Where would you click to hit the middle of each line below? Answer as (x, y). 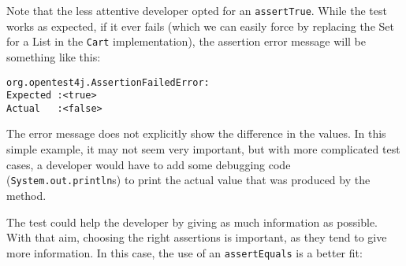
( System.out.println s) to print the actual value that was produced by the (188, 180)
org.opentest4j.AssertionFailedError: (108, 82)
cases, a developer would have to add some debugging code (149, 164)
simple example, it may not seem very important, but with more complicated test (203, 149)
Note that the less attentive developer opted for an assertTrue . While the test (197, 10)
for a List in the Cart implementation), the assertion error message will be (186, 41)
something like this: (54, 56)
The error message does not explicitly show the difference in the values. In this (196, 133)
